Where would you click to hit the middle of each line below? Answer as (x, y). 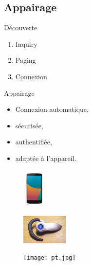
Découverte (21, 27)
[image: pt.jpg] (50, 258)
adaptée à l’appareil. (46, 158)
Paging (26, 60)
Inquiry (26, 44)
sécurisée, (29, 125)
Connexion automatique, (52, 109)
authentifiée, (34, 142)
